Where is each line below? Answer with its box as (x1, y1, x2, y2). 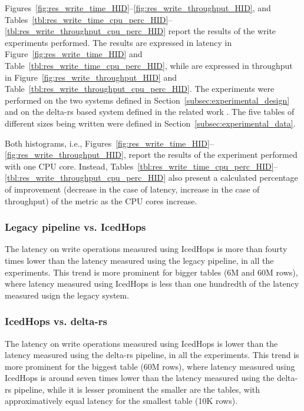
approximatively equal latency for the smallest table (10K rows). (5, 395, 238, 407)
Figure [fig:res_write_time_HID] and (5, 48, 143, 60)
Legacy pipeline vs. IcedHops (5, 220, 146, 234)
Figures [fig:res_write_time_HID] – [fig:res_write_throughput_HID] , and (5, 2, 271, 14)
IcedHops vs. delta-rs (5, 314, 107, 329)
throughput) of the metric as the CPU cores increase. (5, 194, 197, 207)
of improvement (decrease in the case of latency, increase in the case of (5, 183, 260, 195)
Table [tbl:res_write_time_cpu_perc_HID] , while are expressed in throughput (5, 59, 293, 71)
